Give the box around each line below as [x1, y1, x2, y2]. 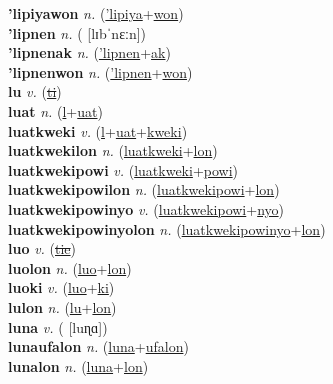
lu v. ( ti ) [8, 81, 62, 102]
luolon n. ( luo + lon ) [8, 257, 132, 278]
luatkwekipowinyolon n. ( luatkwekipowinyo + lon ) [8, 218, 326, 239]
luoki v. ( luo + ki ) [8, 277, 115, 298]
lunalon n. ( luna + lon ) [8, 355, 149, 376]
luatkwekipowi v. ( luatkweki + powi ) [8, 159, 239, 180]
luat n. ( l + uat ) [8, 100, 103, 121]
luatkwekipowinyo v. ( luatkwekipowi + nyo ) [8, 198, 285, 219]
